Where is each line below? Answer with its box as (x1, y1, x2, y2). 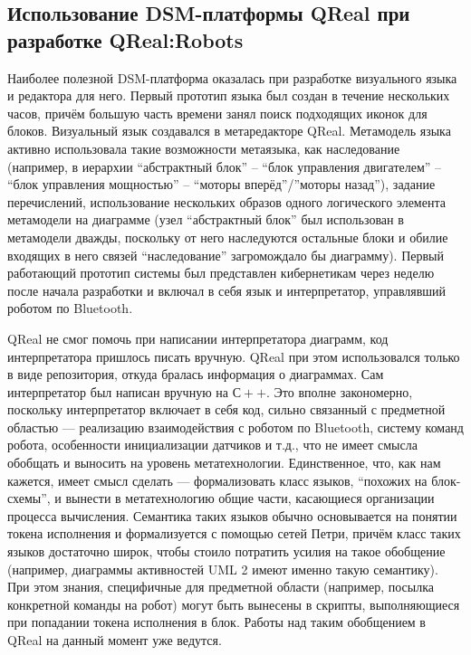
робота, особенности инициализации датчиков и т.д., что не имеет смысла (7, 435, 418, 454)
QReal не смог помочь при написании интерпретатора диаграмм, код (7, 328, 389, 347)
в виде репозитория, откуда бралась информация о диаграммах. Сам (7, 365, 384, 384)
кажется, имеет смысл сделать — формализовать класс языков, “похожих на (7, 470, 428, 489)
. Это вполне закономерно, (266, 382, 413, 401)
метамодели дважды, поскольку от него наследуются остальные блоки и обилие (7, 227, 448, 246)
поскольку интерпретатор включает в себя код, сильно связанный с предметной (7, 400, 446, 419)
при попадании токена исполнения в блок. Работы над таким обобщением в (7, 612, 426, 631)
